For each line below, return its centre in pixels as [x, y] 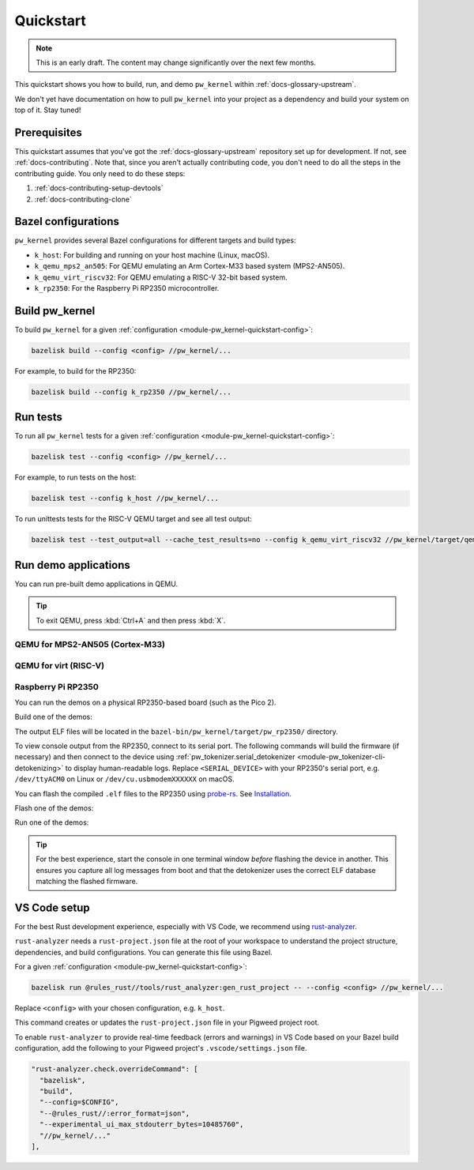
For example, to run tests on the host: [75, 477]
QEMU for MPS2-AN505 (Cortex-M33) [90, 645]
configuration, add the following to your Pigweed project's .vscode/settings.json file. [161, 1048]
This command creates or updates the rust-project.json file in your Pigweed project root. [167, 1022]
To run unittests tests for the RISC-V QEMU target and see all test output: [133, 519]
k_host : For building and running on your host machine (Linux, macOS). [152, 255]
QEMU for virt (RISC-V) [60, 665]
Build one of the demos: [53, 717]
